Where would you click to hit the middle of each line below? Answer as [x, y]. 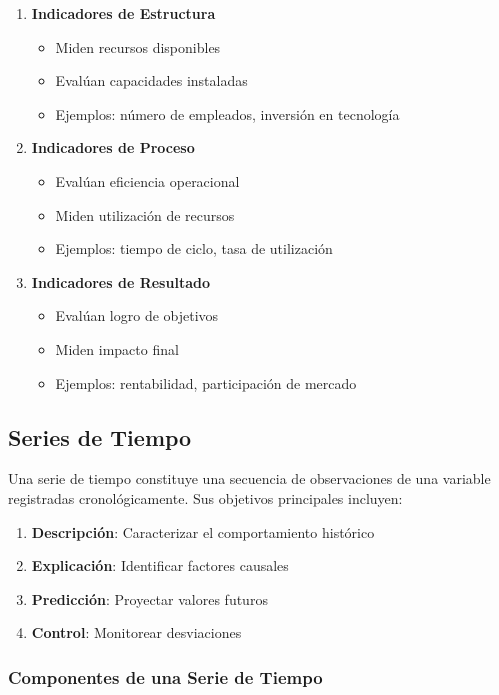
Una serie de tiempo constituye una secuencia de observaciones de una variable [249, 478]
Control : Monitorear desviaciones [136, 632]
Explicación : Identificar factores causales [160, 565]
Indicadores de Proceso [113, 147]
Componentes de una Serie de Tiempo [165, 676]
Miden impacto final [117, 348]
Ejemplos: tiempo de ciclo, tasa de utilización [194, 248]
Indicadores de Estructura [123, 13]
